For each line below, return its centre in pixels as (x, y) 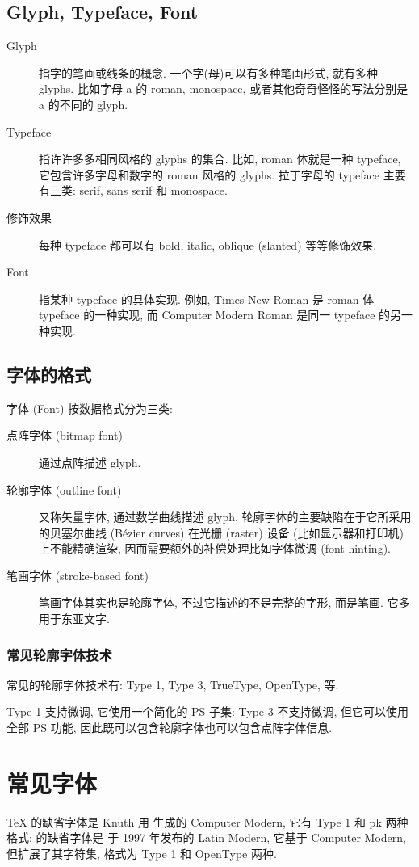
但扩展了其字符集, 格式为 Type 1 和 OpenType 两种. (142, 853)
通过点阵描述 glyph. (90, 462)
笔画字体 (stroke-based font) (78, 575)
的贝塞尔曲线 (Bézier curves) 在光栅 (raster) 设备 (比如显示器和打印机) (221, 532)
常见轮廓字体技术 (59, 654)
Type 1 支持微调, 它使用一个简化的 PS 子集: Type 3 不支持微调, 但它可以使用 (207, 711)
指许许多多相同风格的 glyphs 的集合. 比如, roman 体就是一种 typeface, (220, 159)
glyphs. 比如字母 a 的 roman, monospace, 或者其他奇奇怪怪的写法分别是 (224, 88)
